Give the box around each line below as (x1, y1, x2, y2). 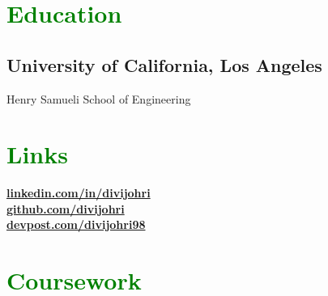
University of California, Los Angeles (6, 52, 322, 77)
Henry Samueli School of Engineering (6, 90, 191, 107)
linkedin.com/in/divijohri (6, 184, 151, 201)
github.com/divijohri (6, 200, 125, 217)
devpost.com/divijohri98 (6, 216, 146, 233)
